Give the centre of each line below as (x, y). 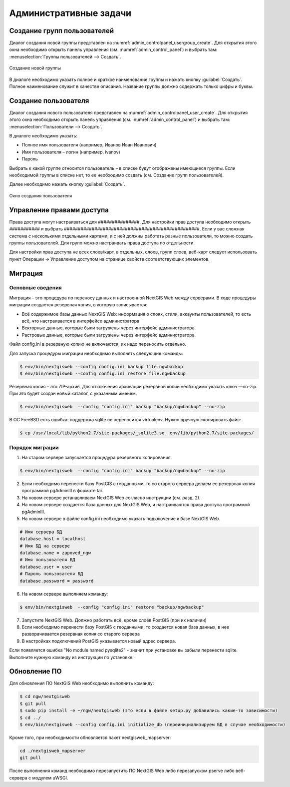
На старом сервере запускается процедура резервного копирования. (97, 458)
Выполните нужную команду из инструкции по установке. (72, 657)
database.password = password (57, 581)
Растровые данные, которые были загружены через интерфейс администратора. (109, 335)
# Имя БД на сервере (45, 546)
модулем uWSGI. (50, 778)
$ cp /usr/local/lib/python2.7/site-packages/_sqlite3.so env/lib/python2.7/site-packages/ (137, 433)
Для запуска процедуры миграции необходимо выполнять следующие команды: (96, 353)
